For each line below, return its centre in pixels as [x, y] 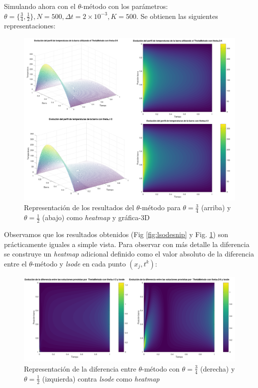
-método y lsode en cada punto [79, 263]
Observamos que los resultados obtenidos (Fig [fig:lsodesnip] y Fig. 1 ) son [116, 234]
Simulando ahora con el [40, 6]
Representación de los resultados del [79, 207]
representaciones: [30, 26]
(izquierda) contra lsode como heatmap [101, 378]
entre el [15, 263]
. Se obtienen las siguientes [177, 16]
